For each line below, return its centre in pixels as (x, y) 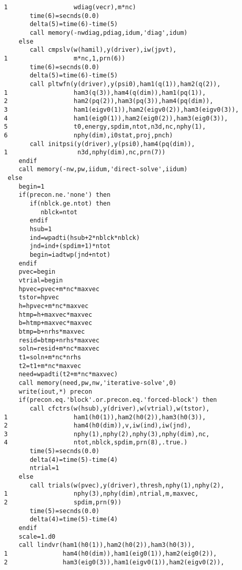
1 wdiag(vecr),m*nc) (70, 7)
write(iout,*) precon (55, 391)
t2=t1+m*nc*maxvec (50, 366)
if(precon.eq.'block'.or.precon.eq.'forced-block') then (118, 400)
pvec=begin (37, 272)
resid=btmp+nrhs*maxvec (59, 340)
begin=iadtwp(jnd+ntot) (70, 255)
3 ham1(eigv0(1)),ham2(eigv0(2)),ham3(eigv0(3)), (121, 109)
